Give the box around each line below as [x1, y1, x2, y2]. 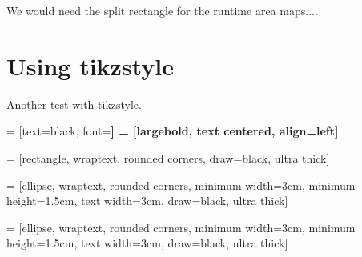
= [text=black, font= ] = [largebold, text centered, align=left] [6, 122, 339, 139]
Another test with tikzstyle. [6, 95, 142, 112]
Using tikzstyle [6, 49, 174, 82]
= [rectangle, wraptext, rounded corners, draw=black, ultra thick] [6, 149, 330, 166]
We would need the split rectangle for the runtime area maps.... [6, 2, 318, 18]
